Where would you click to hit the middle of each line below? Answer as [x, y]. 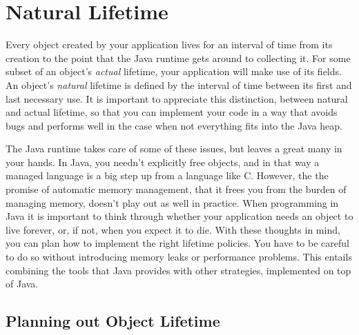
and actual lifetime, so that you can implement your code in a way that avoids [172, 112]
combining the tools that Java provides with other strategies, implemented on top [178, 270]
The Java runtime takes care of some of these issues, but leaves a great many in [174, 149]
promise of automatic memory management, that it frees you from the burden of [176, 189]
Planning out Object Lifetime [113, 321]
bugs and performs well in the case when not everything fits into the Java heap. [174, 125]
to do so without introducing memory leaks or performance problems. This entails [179, 257]
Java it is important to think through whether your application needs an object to [179, 216]
